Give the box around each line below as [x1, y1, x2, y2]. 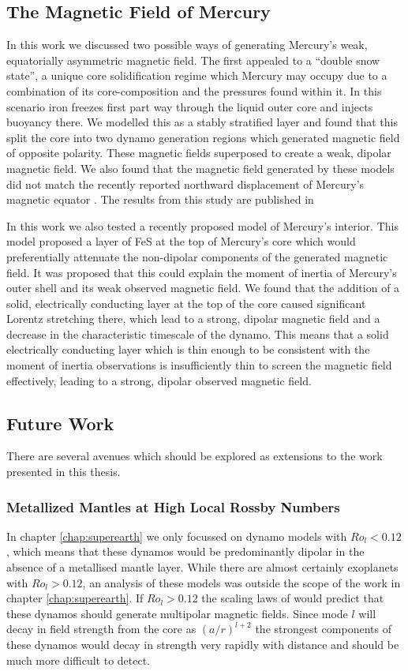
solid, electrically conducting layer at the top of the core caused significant [6, 294, 366, 311]
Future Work [6, 410, 114, 435]
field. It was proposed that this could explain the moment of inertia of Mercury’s [6, 264, 397, 280]
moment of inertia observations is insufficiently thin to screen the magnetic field [6, 357, 392, 373]
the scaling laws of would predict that [201, 590, 384, 606]
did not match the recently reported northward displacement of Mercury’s [6, 175, 365, 192]
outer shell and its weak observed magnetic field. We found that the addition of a [6, 279, 400, 296]
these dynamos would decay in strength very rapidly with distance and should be [6, 636, 399, 653]
